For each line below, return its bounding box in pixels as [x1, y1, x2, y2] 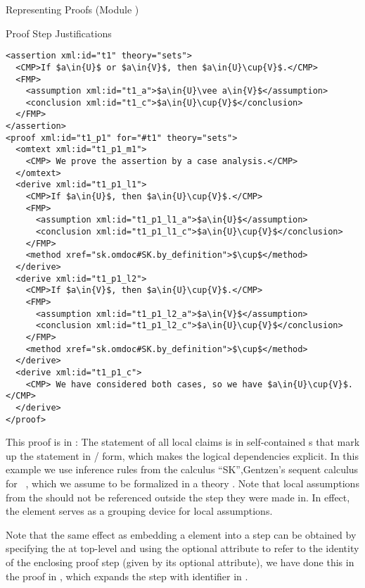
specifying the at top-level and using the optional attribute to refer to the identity [6, 541, 359, 556]
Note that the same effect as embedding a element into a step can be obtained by [6, 527, 357, 542]
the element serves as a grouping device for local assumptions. [6, 503, 273, 518]
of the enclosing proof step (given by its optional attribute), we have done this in [6, 554, 354, 569]
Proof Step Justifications [6, 25, 112, 40]
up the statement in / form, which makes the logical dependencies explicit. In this [6, 448, 359, 463]
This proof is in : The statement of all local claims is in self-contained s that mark [6, 434, 360, 449]
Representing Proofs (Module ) [6, 2, 139, 16]
